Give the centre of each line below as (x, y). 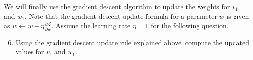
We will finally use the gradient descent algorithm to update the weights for (117, 6)
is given (238, 16)
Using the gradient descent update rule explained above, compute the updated (132, 42)
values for (30, 52)
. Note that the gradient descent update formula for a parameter (121, 16)
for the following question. (190, 25)
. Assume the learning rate (91, 25)
